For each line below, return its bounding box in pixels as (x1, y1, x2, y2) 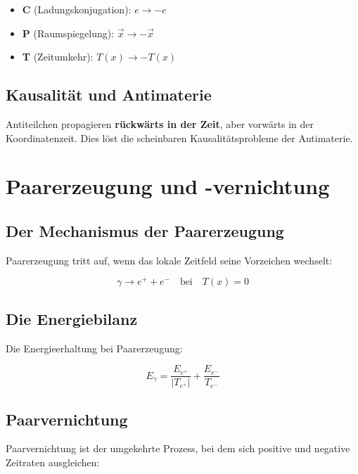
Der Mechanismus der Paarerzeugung (6, 219, 284, 241)
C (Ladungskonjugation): (22, 2, 132, 16)
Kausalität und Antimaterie (6, 84, 212, 105)
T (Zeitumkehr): (22, 49, 94, 64)
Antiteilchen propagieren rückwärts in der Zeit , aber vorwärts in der (6, 116, 314, 131)
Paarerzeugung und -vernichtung (6, 172, 330, 200)
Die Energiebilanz (6, 307, 138, 329)
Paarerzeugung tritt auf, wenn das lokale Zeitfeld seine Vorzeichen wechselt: (6, 252, 333, 267)
